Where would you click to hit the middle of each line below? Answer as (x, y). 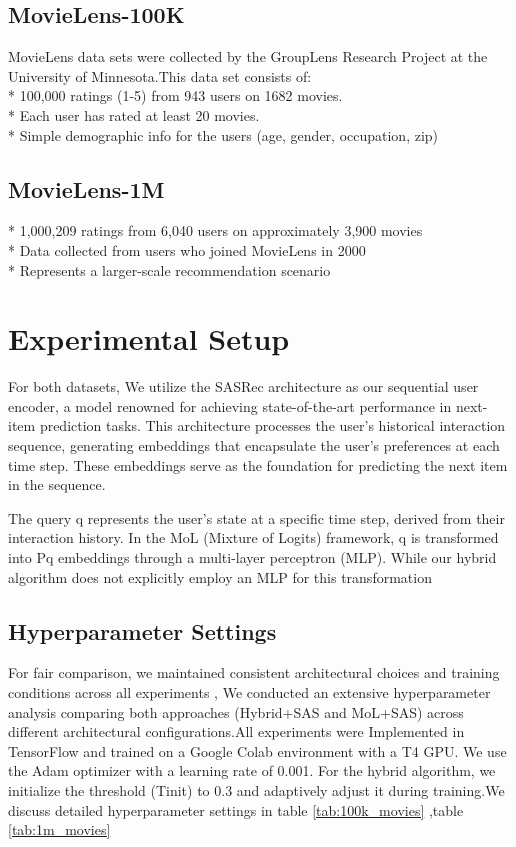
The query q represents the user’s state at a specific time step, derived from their (256, 517)
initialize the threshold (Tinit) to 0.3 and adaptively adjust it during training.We (256, 789)
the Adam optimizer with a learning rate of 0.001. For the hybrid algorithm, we (252, 770)
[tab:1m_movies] (59, 829)
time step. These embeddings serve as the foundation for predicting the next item (258, 464)
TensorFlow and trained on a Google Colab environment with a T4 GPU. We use (257, 750)
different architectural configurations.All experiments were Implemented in (236, 731)
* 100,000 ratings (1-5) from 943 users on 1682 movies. (175, 95)
